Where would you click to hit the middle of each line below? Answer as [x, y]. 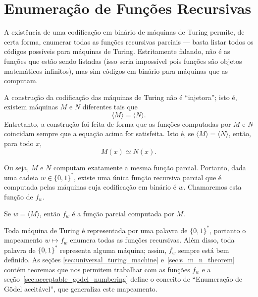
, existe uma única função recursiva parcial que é [148, 177]
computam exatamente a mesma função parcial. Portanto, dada [150, 167]
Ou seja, [17, 167]
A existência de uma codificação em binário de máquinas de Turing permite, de [124, 32]
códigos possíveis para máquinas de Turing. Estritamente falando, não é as [117, 51]
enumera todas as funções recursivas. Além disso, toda [152, 240]
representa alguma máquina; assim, [113, 250]
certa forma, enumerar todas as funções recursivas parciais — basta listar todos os [129, 41]
